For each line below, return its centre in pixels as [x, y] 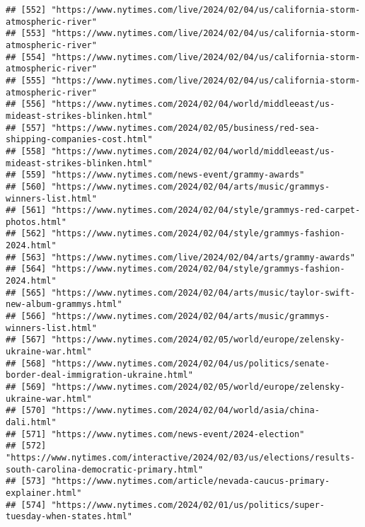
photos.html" [36, 222]
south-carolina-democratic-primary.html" [105, 469]
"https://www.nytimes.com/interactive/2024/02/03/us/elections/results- [180, 457]
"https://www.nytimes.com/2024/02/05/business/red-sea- [185, 128]
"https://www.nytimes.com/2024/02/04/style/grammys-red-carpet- [206, 210]
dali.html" [31, 422]
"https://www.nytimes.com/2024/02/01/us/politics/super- [188, 505]
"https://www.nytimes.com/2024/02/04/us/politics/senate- [191, 363]
